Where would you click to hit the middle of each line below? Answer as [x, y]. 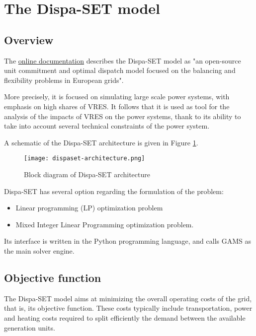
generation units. [30, 327]
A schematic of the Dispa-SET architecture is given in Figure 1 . [101, 142]
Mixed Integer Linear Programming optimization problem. [105, 224]
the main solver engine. [39, 250]
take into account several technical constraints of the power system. [107, 126]
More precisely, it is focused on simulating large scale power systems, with [117, 97]
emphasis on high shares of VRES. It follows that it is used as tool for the [117, 106]
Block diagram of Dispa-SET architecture [87, 174]
